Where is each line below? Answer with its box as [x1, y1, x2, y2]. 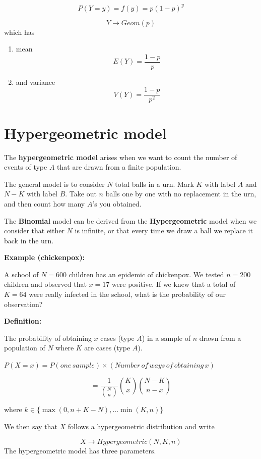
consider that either [4, 225, 64, 236]
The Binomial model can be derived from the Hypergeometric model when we [4, 215, 257, 226]
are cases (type [84, 342, 130, 353]
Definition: [4, 316, 42, 326]
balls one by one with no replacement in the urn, [105, 188, 256, 199]
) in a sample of [142, 332, 190, 343]
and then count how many [4, 198, 85, 209]
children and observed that [4, 279, 87, 289]
